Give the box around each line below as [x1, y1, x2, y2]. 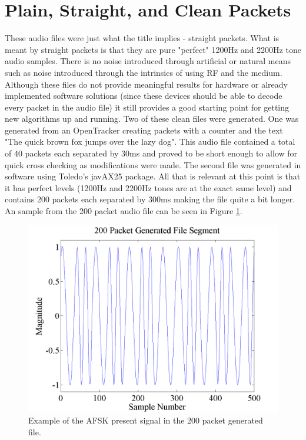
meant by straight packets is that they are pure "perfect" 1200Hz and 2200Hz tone [5, 43, 301, 55]
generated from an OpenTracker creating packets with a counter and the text [5, 124, 283, 136]
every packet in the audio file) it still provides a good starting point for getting [5, 101, 290, 113]
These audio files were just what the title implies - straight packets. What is [5, 32, 280, 44]
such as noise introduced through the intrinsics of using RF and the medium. [5, 66, 282, 78]
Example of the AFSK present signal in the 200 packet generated [28, 414, 263, 426]
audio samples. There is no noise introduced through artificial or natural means [5, 55, 291, 67]
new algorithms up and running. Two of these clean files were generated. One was [5, 112, 299, 125]
